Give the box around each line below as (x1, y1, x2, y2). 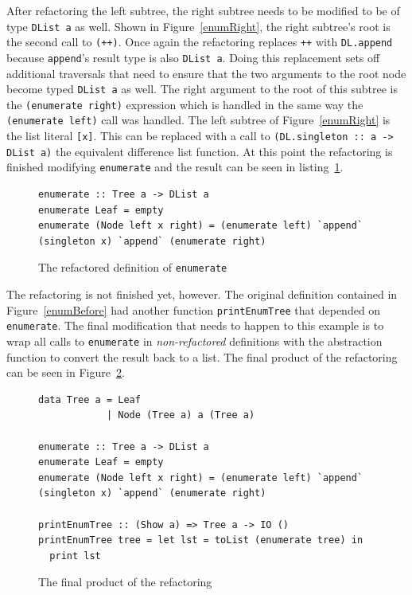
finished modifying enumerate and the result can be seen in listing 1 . (6, 159, 344, 175)
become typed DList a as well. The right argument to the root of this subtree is (6, 80, 398, 97)
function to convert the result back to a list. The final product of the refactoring (6, 348, 398, 365)
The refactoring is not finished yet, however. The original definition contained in (6, 286, 398, 303)
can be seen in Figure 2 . (6, 364, 125, 381)
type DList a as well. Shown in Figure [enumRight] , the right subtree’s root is (6, 18, 391, 34)
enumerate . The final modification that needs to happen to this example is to (6, 317, 384, 334)
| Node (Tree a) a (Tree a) (106, 409, 255, 421)
